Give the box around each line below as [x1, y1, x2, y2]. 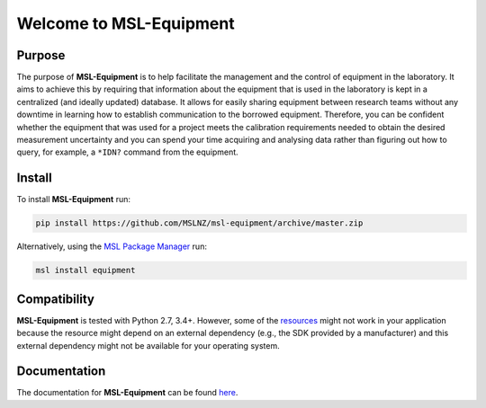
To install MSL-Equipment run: [16, 194, 130, 205]
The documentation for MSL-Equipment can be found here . [16, 387, 238, 398]
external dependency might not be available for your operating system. [16, 340, 280, 350]
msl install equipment [35, 265, 136, 276]
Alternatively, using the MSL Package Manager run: [16, 241, 207, 252]
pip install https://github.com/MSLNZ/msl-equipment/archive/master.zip [35, 218, 364, 228]
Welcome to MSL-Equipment [16, 13, 235, 33]
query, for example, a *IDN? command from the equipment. [16, 146, 238, 157]
